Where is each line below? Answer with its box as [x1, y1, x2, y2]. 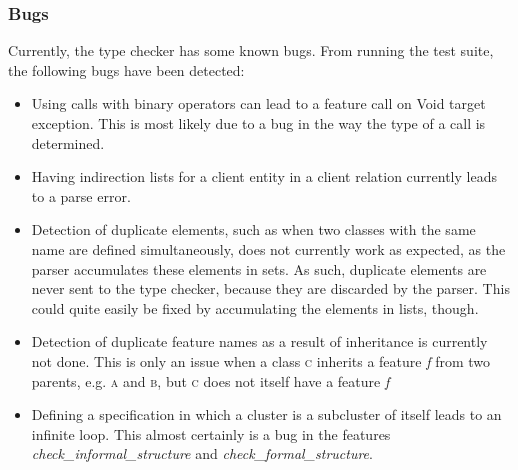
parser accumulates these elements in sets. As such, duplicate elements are [31, 258, 487, 279]
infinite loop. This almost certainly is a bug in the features [31, 423, 391, 444]
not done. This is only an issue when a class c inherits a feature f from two [31, 350, 491, 371]
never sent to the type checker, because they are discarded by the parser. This [31, 278, 510, 299]
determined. [31, 132, 105, 153]
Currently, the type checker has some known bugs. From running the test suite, [8, 40, 494, 61]
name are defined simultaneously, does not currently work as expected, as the [31, 238, 506, 259]
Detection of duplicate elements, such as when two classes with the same [31, 219, 476, 240]
